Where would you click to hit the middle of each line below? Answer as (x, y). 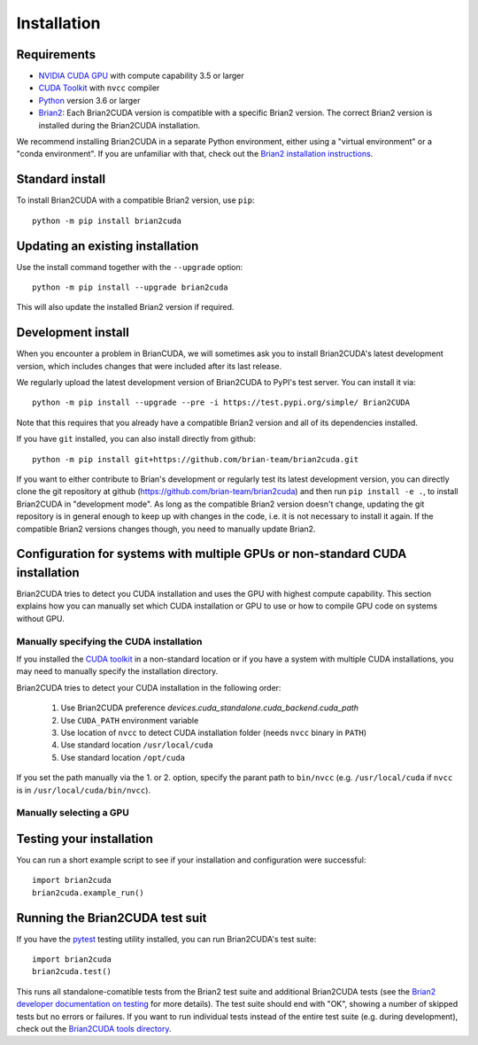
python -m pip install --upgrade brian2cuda (131, 287)
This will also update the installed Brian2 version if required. (125, 307)
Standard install (61, 179)
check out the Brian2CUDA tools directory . (94, 1029)
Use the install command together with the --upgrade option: (130, 267)
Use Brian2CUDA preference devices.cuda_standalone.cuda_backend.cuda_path (209, 708)
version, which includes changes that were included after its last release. (149, 366)
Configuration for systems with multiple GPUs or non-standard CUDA (212, 554)
